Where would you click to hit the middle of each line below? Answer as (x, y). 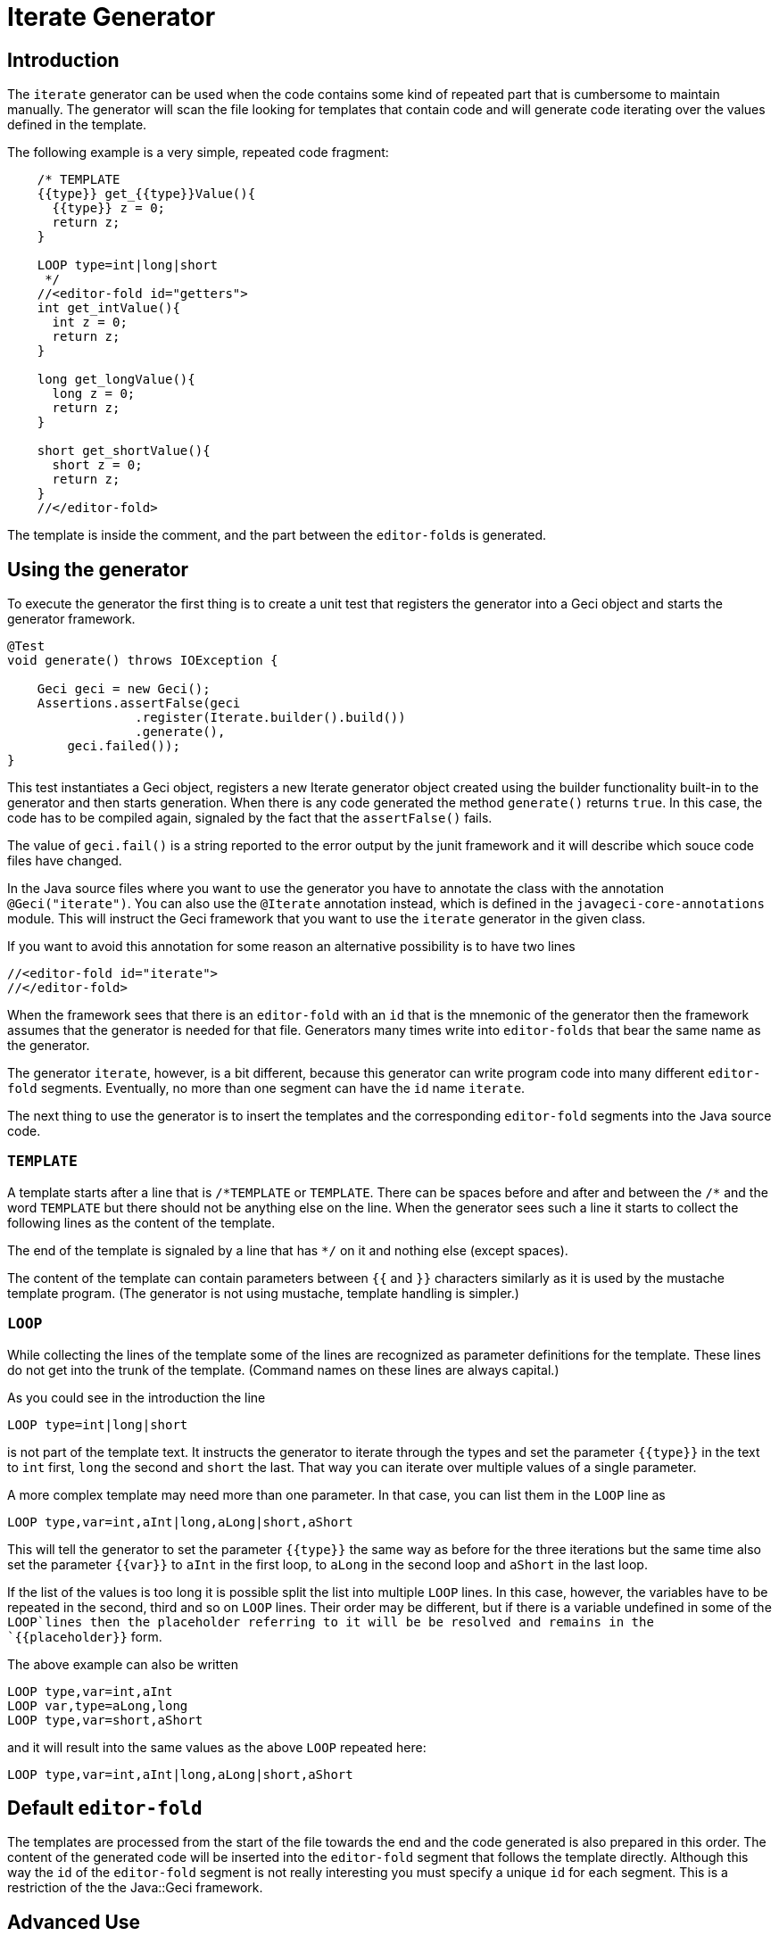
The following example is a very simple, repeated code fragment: (198, 153)
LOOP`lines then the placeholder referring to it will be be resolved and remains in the (331, 1622)
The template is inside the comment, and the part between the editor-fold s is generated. (277, 535)
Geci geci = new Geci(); (124, 689)
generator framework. (71, 619)
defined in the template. (77, 125)
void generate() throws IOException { (143, 661)
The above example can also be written (123, 1664)
